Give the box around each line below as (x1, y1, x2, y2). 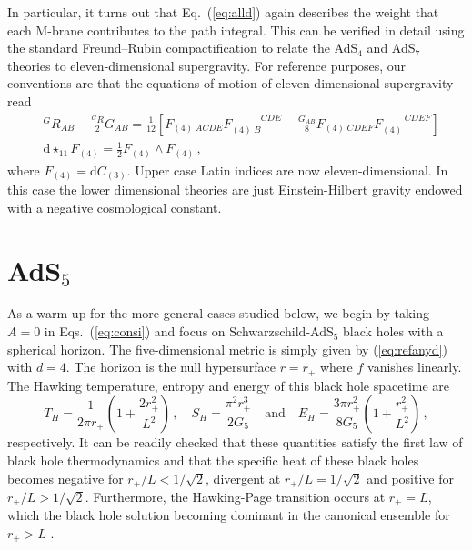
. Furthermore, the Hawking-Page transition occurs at (85, 486, 386, 505)
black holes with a (343, 322, 444, 341)
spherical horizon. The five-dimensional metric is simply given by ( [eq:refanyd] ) (7, 339, 447, 358)
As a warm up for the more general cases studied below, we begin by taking (7, 304, 429, 323)
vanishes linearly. (367, 357, 462, 376)
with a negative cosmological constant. (7, 197, 222, 216)
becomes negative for (7, 468, 124, 487)
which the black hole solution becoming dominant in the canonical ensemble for (7, 505, 450, 525)
